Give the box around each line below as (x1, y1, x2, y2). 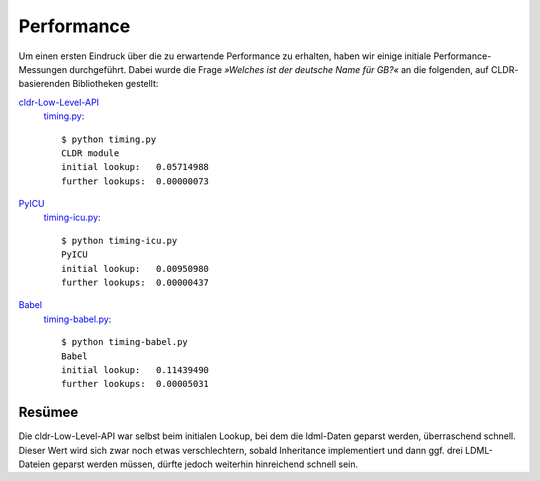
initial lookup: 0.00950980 (61, 263, 210, 274)
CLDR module (61, 147, 120, 159)
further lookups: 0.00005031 (61, 378, 210, 390)
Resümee (18, 404, 79, 421)
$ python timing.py (61, 133, 157, 145)
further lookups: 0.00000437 (61, 277, 210, 289)
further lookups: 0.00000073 (61, 175, 210, 187)
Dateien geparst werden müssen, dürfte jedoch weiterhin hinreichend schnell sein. (18, 458, 359, 470)
